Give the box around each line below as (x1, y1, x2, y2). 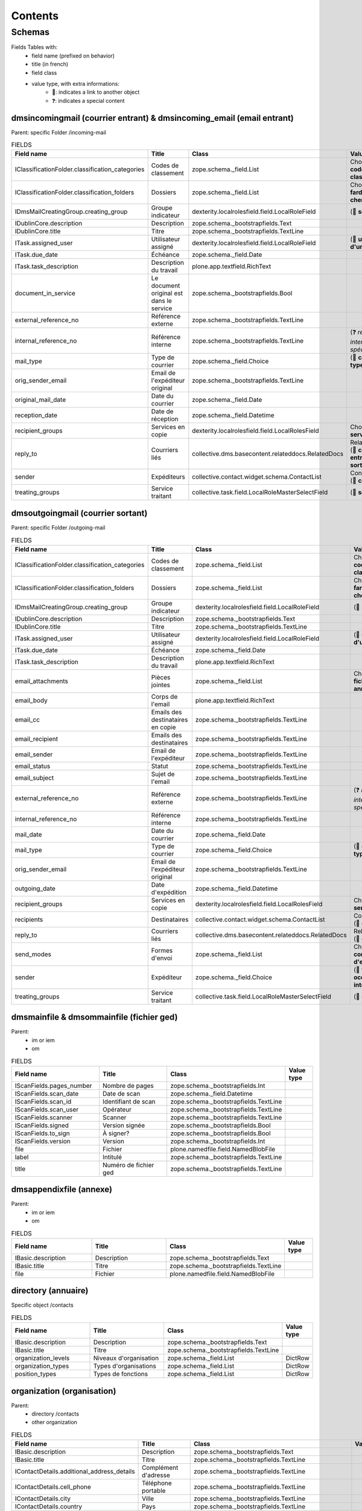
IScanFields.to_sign (14, 1129, 70, 1137)
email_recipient (14, 734, 59, 743)
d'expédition (151, 888, 187, 896)
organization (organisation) (11, 1386, 116, 1396)
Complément (142, 1463, 179, 1472)
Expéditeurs (151, 473, 185, 481)
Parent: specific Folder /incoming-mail (11, 129, 107, 136)
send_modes (14, 950, 51, 958)
